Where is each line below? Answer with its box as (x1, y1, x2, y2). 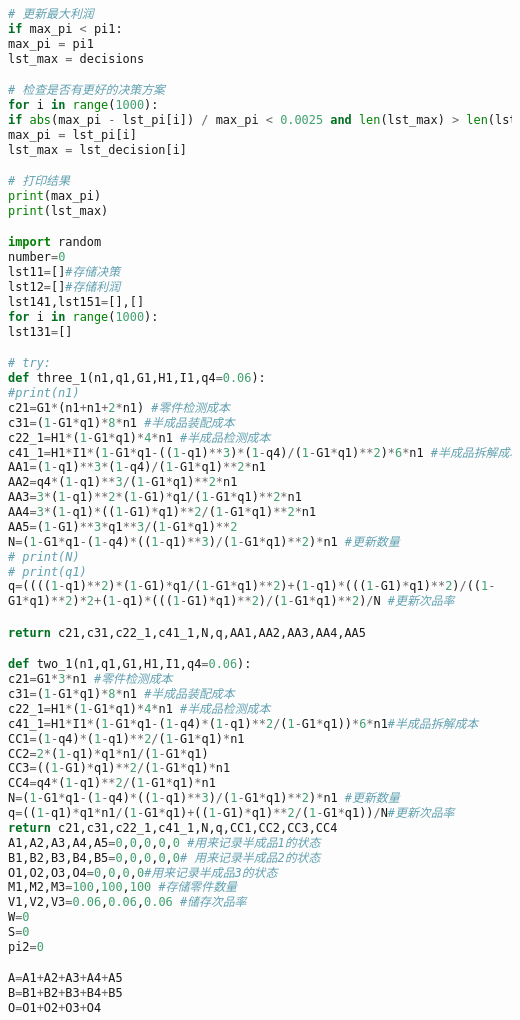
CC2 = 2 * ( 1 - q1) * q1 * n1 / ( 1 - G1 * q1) (8, 746, 209, 761)
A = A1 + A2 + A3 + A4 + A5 (8, 971, 123, 986)
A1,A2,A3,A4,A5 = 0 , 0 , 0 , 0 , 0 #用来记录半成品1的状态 (8, 835, 321, 850)
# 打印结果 (8, 174, 70, 189)
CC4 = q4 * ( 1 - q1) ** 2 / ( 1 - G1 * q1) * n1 (8, 776, 216, 791)
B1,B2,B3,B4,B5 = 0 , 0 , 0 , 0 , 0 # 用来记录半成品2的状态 (8, 850, 321, 865)
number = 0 (8, 250, 66, 265)
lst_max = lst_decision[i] (8, 142, 187, 157)
